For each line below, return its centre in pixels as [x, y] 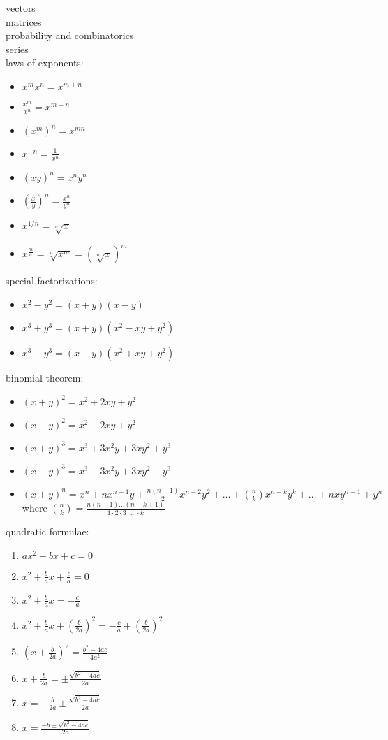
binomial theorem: [45, 377]
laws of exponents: [45, 63]
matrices [24, 21]
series [17, 49]
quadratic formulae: [47, 531]
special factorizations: [52, 281]
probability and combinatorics [70, 35]
